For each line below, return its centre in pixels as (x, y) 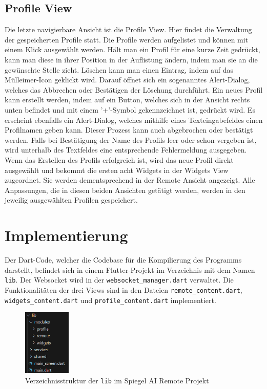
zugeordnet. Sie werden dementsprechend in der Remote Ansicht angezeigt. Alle (130, 180)
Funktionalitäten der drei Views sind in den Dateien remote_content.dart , (124, 289)
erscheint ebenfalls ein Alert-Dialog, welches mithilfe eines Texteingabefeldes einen (134, 120)
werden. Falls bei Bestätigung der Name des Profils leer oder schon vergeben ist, (131, 139)
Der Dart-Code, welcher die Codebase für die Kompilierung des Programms (123, 260)
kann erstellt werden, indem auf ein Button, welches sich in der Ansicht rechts (127, 100)
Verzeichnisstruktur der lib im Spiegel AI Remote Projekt (117, 380)
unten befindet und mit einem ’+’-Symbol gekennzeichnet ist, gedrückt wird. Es (130, 109)
